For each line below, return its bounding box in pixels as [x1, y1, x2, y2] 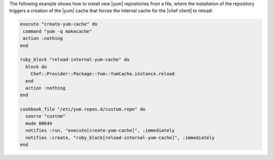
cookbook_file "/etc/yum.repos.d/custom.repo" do [20, 106, 146, 112]
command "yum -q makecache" [23, 28, 93, 34]
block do [25, 64, 47, 69]
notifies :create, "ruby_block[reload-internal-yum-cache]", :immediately [25, 135, 215, 140]
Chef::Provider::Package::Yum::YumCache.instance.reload [30, 71, 175, 77]
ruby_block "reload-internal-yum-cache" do [20, 57, 130, 63]
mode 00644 [25, 121, 53, 126]
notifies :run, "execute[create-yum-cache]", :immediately [25, 128, 175, 134]
